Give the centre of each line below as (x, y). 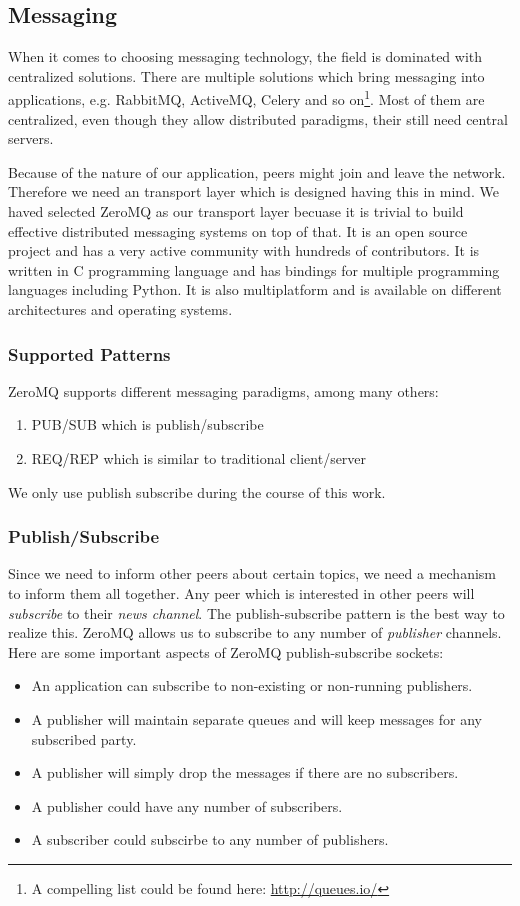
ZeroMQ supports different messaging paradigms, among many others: (223, 390)
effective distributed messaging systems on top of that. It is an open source (238, 230)
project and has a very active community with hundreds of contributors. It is (244, 250)
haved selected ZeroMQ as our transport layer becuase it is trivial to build (236, 211)
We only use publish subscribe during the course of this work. (197, 491)
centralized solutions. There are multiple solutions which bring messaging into (246, 75)
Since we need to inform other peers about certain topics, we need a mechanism (252, 573)
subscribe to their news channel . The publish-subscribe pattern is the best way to (256, 612)
